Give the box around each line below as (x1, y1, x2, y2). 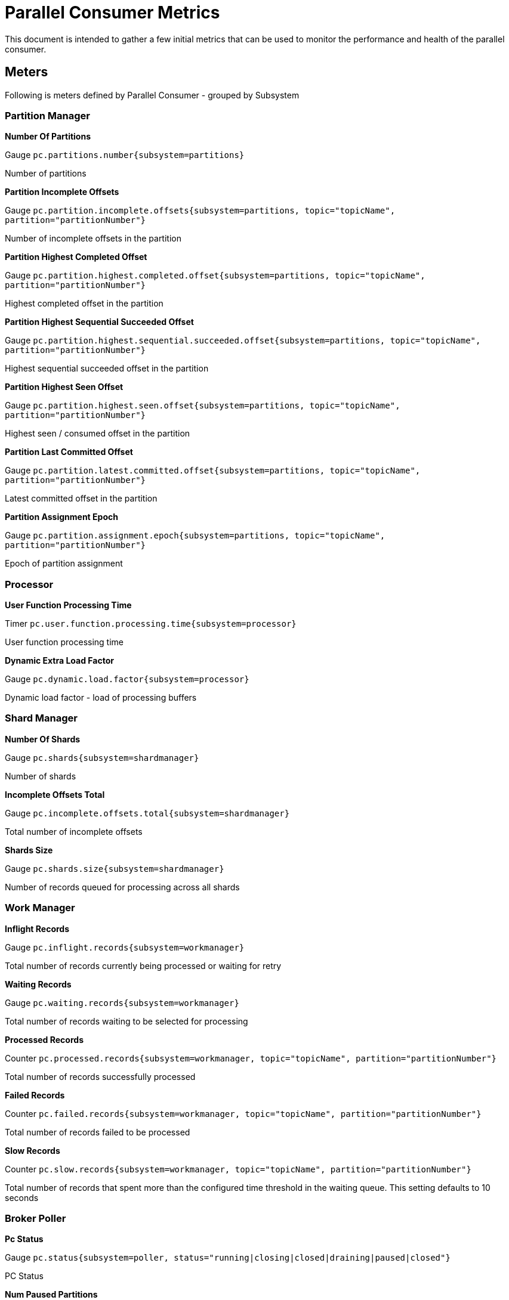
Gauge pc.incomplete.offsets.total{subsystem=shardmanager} (5, 807, 290, 818)
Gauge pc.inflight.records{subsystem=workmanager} (5, 942, 245, 952)
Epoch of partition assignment (5, 558, 123, 569)
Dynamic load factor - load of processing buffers (5, 692, 197, 703)
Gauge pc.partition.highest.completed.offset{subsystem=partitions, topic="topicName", (5, 270, 425, 281)
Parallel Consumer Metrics (5, 2, 220, 23)
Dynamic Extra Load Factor (5, 655, 114, 666)
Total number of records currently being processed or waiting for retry (5, 960, 282, 971)
